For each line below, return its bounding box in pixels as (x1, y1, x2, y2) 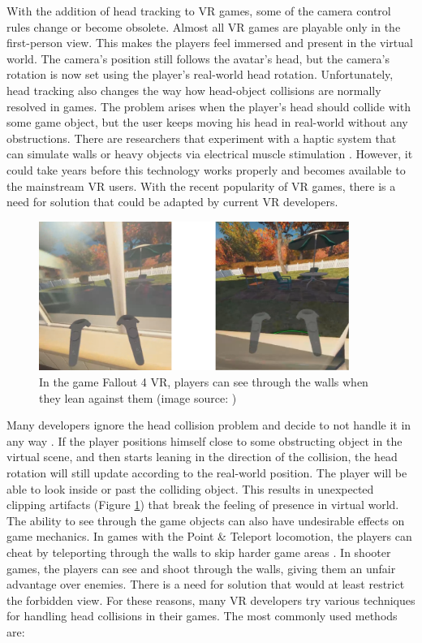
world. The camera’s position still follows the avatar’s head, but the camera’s (6, 50, 390, 67)
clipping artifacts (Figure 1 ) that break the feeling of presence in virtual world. (6, 496, 399, 513)
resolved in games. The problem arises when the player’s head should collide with (6, 97, 411, 114)
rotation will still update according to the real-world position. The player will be (6, 464, 407, 481)
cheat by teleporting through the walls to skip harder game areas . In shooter (6, 543, 391, 560)
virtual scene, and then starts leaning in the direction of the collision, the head (6, 448, 398, 465)
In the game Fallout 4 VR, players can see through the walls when (39, 373, 368, 391)
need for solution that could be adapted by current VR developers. (6, 193, 338, 210)
